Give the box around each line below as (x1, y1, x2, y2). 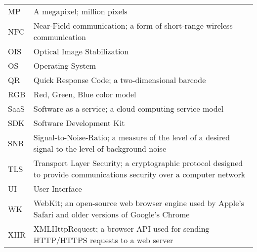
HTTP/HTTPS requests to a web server (33, 234, 173, 246)
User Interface (33, 183, 82, 194)
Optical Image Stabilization (33, 45, 129, 57)
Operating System (33, 60, 96, 71)
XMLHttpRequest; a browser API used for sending (33, 223, 210, 234)
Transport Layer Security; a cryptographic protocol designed (33, 157, 243, 168)
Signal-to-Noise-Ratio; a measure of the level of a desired (33, 131, 230, 143)
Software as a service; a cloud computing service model (33, 103, 224, 114)
